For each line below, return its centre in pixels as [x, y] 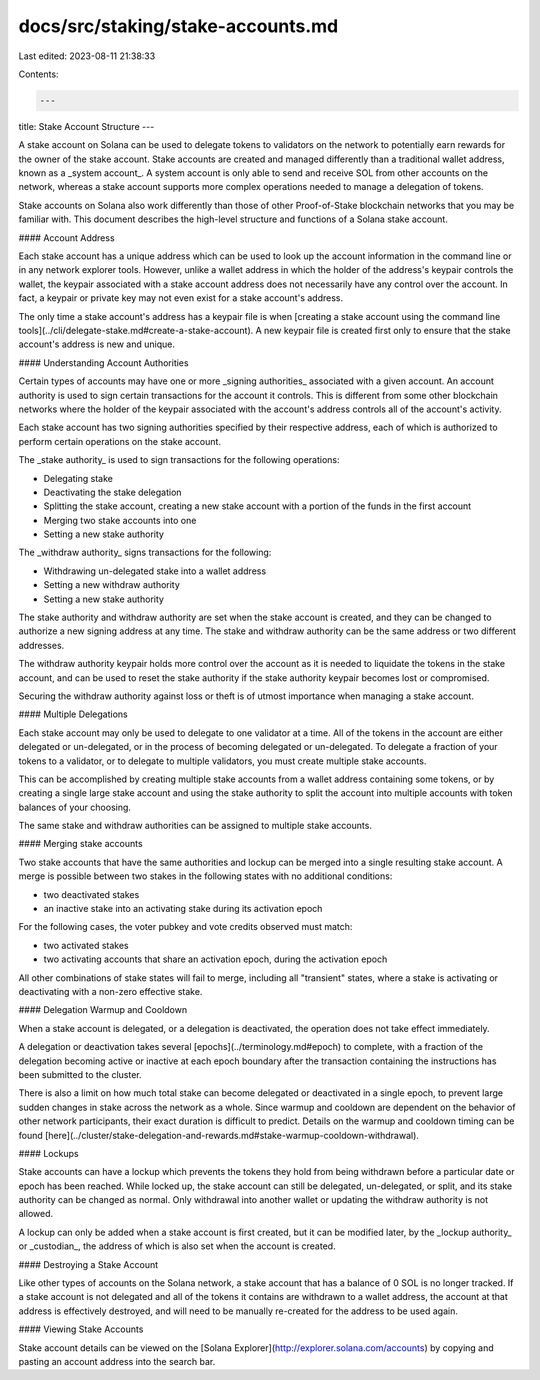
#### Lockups [48, 1153]
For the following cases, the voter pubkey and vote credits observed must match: [185, 927]
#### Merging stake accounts [81, 844]
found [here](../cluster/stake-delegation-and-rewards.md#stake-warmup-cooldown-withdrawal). [219, 1135]
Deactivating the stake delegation [112, 492]
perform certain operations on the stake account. [120, 441]
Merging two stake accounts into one [120, 520]
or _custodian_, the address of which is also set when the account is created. [177, 1246]
